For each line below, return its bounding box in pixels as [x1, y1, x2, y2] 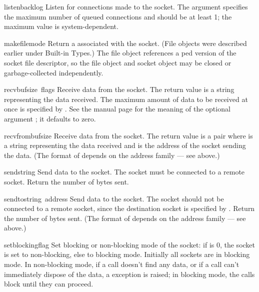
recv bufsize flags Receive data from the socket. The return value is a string [4, 84, 234, 94]
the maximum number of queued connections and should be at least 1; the [4, 11, 232, 21]
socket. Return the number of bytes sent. [4, 176, 129, 186]
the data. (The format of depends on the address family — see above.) [4, 149, 220, 160]
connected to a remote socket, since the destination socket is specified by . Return [4, 203, 255, 213]
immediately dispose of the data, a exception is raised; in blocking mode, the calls [4, 268, 255, 279]
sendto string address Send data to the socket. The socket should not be [4, 193, 224, 203]
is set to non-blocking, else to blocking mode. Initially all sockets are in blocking [4, 249, 250, 259]
